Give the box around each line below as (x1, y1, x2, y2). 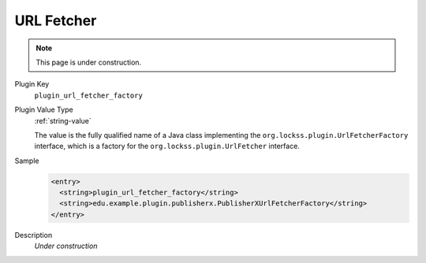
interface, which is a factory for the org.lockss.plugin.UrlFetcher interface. (34, 142, 300, 151)
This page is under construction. (35, 57, 142, 67)
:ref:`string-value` (34, 116, 92, 125)
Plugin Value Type (14, 105, 74, 114)
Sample (14, 156, 39, 165)
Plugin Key (14, 80, 50, 89)
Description (14, 230, 53, 239)
